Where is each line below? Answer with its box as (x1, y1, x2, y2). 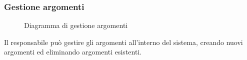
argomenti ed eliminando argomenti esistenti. (4, 46, 142, 57)
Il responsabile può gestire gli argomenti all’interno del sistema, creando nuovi (4, 36, 243, 47)
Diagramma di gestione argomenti (24, 20, 128, 30)
